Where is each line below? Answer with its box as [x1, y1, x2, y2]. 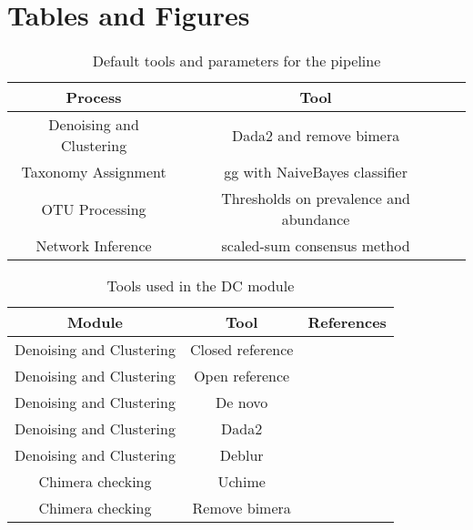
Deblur [219, 444, 264, 466]
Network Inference [35, 235, 152, 257]
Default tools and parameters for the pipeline [92, 50, 381, 72]
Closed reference [189, 339, 294, 361]
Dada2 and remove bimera [231, 124, 400, 146]
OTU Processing [41, 198, 146, 219]
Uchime [217, 471, 266, 493]
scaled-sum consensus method [221, 235, 410, 257]
